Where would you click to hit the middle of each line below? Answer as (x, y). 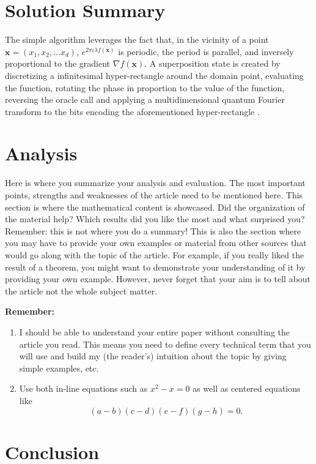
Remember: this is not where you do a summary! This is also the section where (153, 230)
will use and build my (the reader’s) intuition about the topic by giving (153, 356)
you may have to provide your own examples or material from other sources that (156, 243)
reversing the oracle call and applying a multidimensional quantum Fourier (145, 99)
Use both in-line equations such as (83, 388)
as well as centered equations (247, 388)
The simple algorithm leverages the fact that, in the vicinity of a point (137, 39)
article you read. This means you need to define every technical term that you (165, 344)
